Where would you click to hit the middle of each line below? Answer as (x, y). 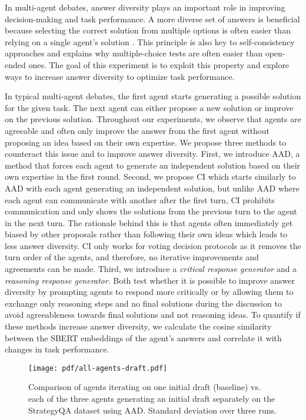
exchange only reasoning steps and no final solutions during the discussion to (143, 303)
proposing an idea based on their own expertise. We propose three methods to (146, 142)
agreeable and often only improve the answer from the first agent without (137, 130)
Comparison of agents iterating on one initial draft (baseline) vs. (144, 387)
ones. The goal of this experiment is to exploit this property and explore (159, 64)
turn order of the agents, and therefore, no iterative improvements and (132, 257)
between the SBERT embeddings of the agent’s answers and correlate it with (143, 337)
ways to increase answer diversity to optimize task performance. (120, 76)
